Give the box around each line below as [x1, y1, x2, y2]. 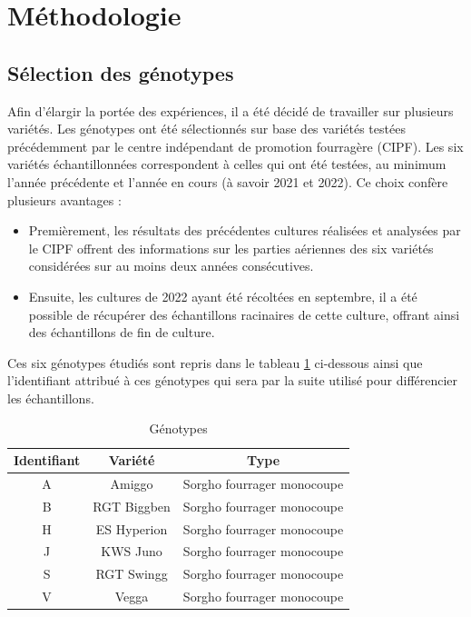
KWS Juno [101, 542, 162, 561]
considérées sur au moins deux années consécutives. [28, 256, 314, 275]
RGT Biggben [93, 496, 171, 515]
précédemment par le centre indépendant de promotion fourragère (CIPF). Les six [7, 136, 464, 155]
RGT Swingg [95, 564, 168, 583]
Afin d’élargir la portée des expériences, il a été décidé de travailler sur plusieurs [7, 101, 454, 120]
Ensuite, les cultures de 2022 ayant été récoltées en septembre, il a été [28, 286, 417, 305]
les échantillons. [7, 388, 94, 407]
